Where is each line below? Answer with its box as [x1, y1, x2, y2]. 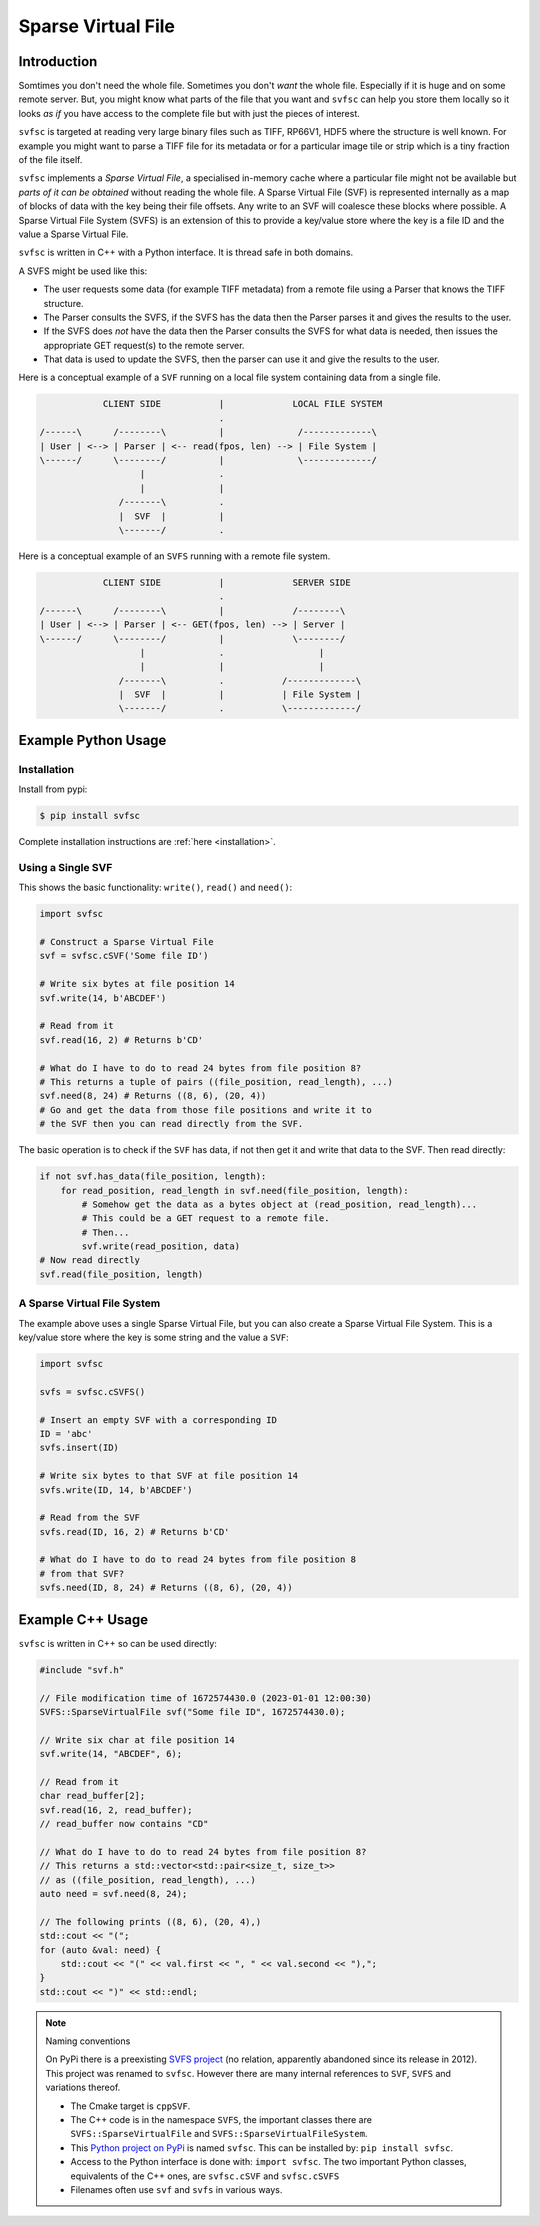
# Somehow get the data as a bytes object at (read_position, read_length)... [81, 1198, 478, 1210]
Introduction [18, 53, 98, 70]
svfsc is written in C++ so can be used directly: [18, 1637, 217, 1649]
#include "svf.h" [39, 1664, 125, 1675]
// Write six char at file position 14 [39, 1734, 235, 1745]
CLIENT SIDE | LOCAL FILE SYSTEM [102, 398, 383, 410]
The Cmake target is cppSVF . [70, 2100, 191, 2112]
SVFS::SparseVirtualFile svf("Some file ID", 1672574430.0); [39, 1706, 346, 1717]
